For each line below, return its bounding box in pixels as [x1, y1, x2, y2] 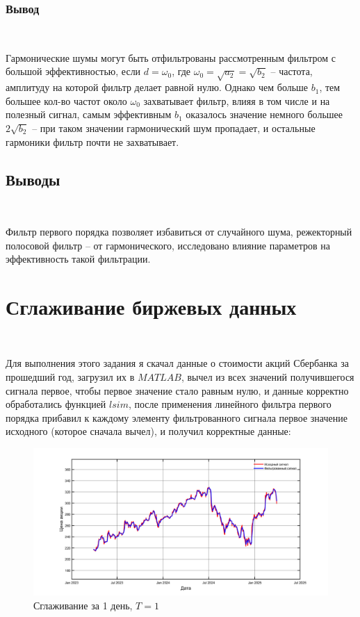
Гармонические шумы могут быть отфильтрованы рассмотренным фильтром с [6, 50, 336, 65]
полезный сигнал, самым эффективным [6, 107, 172, 122]
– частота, [270, 64, 313, 79]
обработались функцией [6, 397, 106, 411]
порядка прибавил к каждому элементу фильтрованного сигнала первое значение [6, 410, 347, 425]
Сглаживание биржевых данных [6, 292, 297, 320]
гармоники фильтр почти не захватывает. [6, 134, 179, 149]
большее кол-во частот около [6, 93, 127, 108]
